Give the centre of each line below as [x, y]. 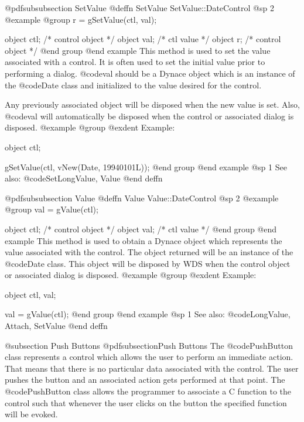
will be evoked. [31, 414]
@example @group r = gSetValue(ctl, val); [81, 19]
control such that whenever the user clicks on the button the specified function [146, 402]
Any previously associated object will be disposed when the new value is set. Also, [152, 104]
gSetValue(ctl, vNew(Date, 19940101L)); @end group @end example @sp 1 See [146, 167]
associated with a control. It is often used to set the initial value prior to [135, 62]
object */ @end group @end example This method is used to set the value [138, 50]
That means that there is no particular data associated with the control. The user [152, 368]
